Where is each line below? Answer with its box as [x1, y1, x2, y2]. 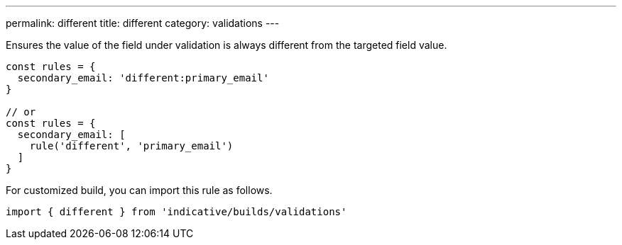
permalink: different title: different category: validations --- [6, 17, 280, 29]
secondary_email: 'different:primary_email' [17, 72, 269, 84]
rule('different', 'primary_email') [29, 140, 234, 152]
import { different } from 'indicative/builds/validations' [6, 206, 347, 217]
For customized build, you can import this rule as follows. [6, 184, 273, 196]
